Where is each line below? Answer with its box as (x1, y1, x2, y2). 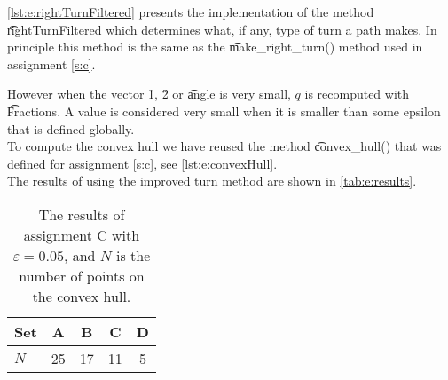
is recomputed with (304, 84, 410, 103)
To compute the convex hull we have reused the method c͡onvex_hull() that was (7, 137, 442, 155)
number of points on (19, 265, 145, 286)
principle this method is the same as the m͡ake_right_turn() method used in (7, 37, 423, 56)
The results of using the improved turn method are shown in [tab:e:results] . (7, 171, 417, 190)
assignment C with (23, 224, 140, 245)
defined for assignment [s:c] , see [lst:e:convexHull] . (7, 154, 278, 172)
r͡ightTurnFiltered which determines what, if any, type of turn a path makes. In (7, 20, 437, 38)
